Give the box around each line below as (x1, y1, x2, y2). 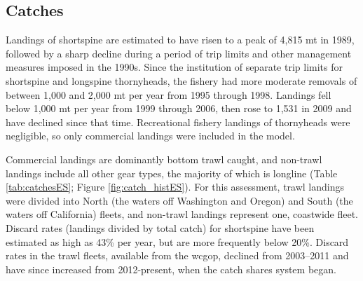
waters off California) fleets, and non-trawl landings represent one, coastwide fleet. (6, 207, 359, 221)
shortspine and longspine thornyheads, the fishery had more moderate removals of (6, 73, 357, 88)
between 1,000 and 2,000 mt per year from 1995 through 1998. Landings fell (6, 87, 331, 102)
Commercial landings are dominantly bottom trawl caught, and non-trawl (6, 151, 322, 166)
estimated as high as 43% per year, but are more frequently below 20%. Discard (6, 234, 349, 249)
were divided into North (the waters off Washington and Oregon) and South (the (6, 193, 353, 207)
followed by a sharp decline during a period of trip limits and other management (6, 46, 352, 60)
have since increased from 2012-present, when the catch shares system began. (6, 261, 336, 276)
